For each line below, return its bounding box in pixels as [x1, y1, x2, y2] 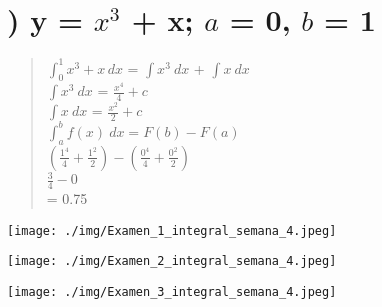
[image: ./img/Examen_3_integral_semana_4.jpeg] [7, 284, 337, 299]
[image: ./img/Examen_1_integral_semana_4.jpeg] [7, 223, 337, 238]
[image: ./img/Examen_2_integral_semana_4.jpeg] [7, 254, 337, 269]
